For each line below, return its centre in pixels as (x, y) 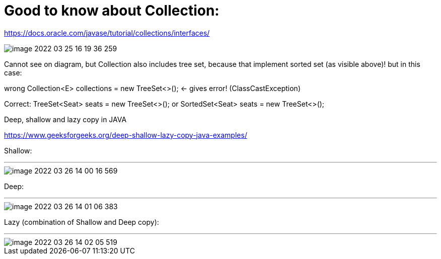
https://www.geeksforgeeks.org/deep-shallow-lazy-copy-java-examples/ (126, 135)
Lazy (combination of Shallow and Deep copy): (82, 222)
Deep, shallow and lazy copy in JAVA (65, 119)
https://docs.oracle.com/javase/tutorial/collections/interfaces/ (107, 33)
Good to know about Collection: (112, 11)
